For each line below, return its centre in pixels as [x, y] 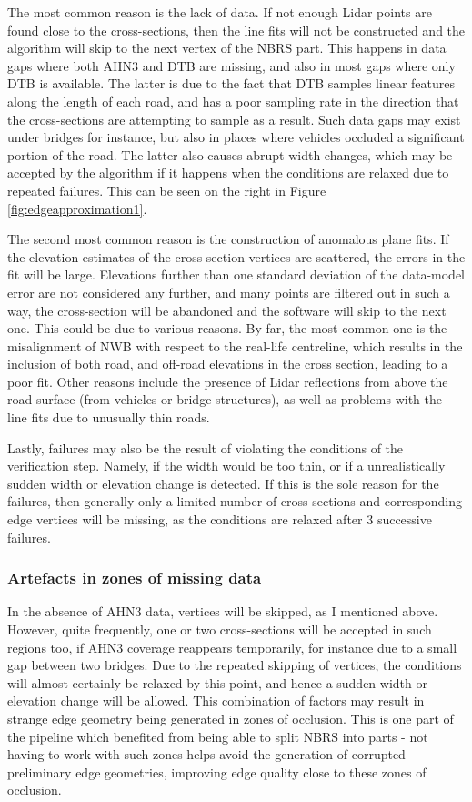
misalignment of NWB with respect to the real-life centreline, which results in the [235, 345]
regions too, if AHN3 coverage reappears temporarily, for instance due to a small [232, 647]
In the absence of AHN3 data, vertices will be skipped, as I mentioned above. [223, 611]
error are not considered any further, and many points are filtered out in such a [229, 292]
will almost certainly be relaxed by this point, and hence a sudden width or [217, 682]
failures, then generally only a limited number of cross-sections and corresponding [235, 501]
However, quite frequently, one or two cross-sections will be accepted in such [220, 629]
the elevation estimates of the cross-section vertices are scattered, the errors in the [236, 256]
